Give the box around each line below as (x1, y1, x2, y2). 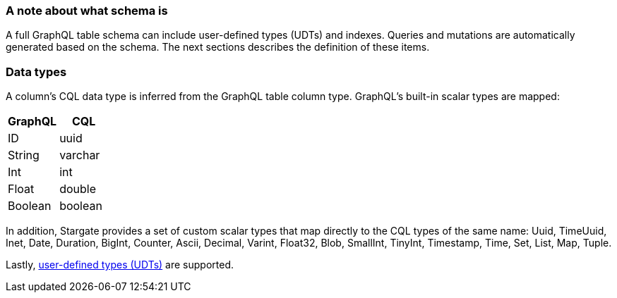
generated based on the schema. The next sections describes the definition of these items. (6, 41, 430, 54)
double (59, 182, 96, 197)
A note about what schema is (6, 4, 168, 18)
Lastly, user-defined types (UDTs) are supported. (6, 259, 234, 271)
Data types (6, 64, 67, 79)
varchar (59, 148, 100, 163)
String (8, 148, 40, 163)
